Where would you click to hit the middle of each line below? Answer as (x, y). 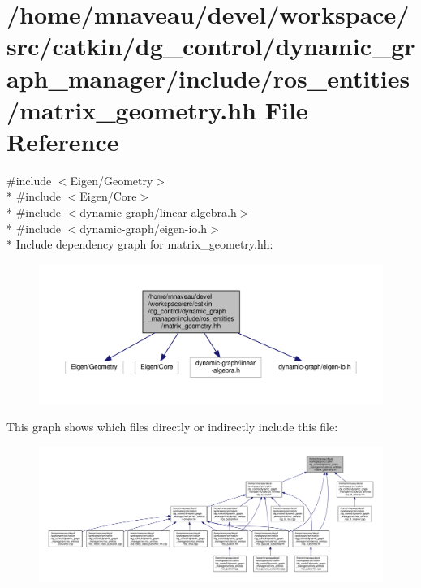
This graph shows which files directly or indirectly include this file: (172, 427)
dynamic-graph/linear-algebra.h (158, 212)
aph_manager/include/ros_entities (208, 78)
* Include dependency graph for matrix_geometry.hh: (140, 244)
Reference (63, 141)
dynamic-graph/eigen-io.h (144, 228)
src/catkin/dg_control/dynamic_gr (211, 46)
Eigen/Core (108, 196)
